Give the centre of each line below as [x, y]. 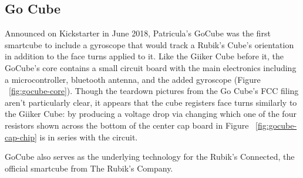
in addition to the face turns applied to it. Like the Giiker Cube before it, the [144, 56]
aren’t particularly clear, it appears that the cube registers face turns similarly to [151, 102]
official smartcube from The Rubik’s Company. [89, 168]
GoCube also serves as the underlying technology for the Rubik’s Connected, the [150, 157]
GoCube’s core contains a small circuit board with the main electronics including [151, 67]
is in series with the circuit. [89, 137]
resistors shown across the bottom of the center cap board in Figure [127, 125]
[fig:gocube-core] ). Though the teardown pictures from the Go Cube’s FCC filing [154, 91]
